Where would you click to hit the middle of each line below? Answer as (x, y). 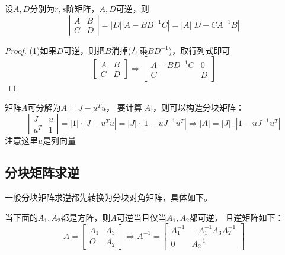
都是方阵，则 (86, 217)
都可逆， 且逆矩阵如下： (236, 217)
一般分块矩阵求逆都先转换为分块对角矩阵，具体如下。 (108, 197)
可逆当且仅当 (142, 217)
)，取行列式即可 (199, 50)
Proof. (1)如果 (31, 50)
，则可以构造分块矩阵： (199, 107)
